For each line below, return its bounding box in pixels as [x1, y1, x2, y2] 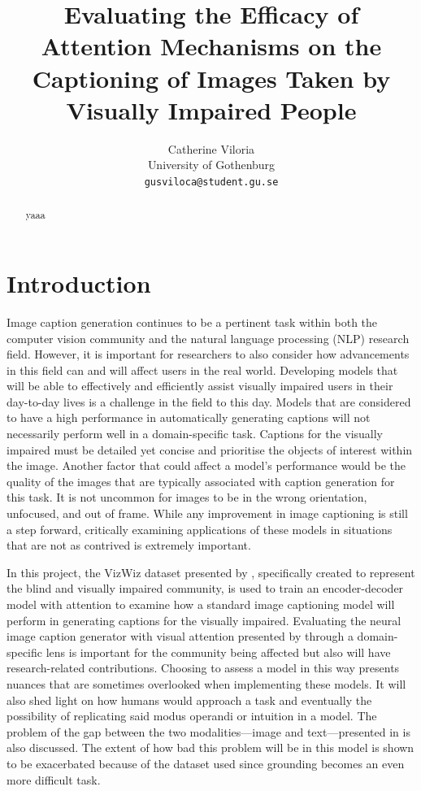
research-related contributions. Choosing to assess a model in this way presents [7, 659, 400, 676]
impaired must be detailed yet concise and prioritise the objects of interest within [7, 441, 413, 458]
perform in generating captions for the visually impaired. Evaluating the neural [7, 611, 401, 628]
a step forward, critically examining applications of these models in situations [7, 520, 393, 537]
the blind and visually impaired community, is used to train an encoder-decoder [7, 580, 404, 597]
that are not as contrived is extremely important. [7, 537, 251, 554]
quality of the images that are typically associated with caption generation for [7, 472, 395, 489]
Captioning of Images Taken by [32, 61, 391, 94]
